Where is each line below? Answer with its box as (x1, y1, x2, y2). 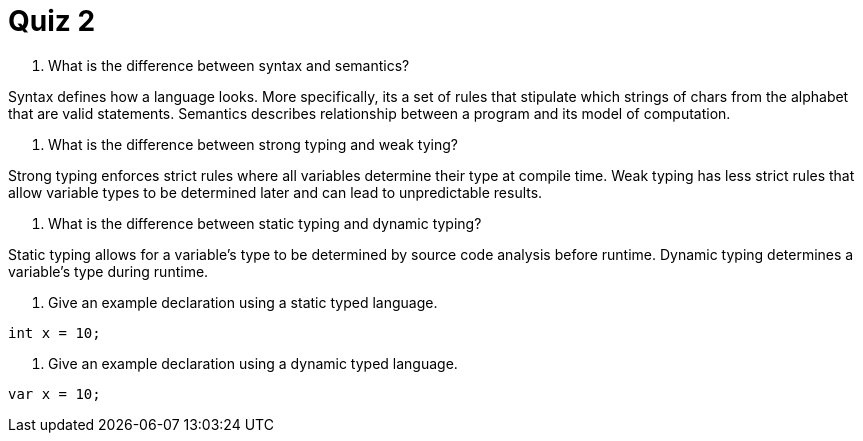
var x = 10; (8, 385, 101, 402)
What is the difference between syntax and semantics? (48, 56, 410, 74)
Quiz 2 (8, 4, 96, 38)
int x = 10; (8, 324, 101, 341)
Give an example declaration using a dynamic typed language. (48, 354, 458, 372)
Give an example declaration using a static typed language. (48, 293, 438, 311)
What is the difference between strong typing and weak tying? (48, 135, 458, 153)
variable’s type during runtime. (8, 262, 209, 280)
